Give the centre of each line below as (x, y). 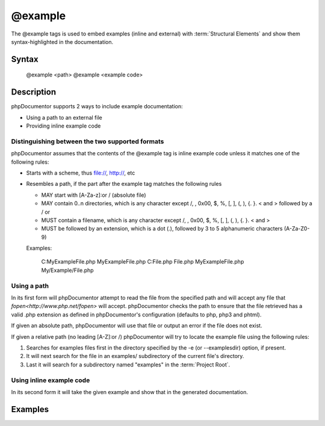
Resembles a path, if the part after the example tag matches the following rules (124, 184)
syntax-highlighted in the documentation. (62, 42)
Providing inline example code (63, 126)
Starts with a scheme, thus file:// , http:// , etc (81, 173)
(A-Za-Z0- (297, 229)
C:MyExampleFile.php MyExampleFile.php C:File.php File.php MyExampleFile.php (143, 262)
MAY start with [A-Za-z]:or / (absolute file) (94, 195)
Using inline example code (51, 380)
